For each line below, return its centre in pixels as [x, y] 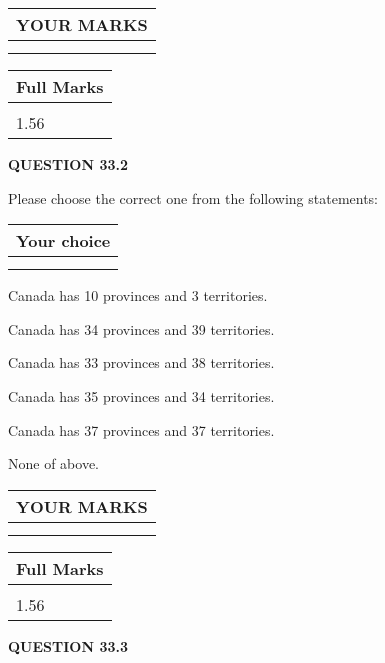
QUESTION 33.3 [68, 645]
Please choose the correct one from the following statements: [193, 197]
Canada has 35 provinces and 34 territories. [141, 395]
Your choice [63, 241]
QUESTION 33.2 [68, 164]
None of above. [53, 463]
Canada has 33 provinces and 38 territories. [141, 362]
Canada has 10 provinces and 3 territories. [138, 295]
